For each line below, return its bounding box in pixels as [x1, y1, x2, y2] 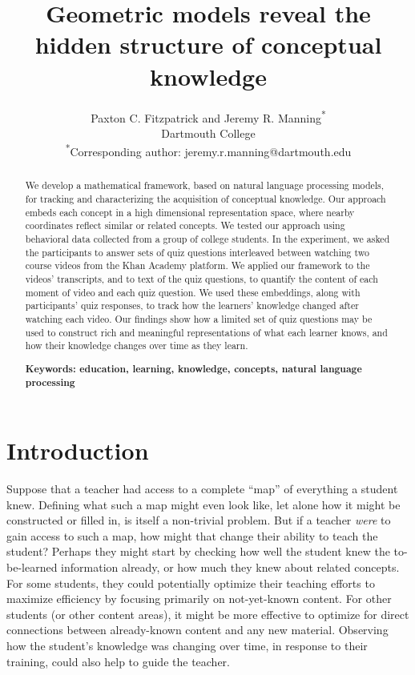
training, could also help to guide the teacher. [6, 653, 231, 669]
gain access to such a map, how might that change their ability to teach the [6, 527, 378, 544]
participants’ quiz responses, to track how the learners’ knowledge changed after [25, 299, 359, 312]
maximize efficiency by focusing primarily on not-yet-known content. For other [6, 590, 392, 607]
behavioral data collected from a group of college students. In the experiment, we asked [25, 232, 390, 246]
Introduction [6, 434, 149, 467]
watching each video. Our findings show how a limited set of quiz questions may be [25, 311, 373, 325]
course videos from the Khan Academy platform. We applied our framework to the [25, 259, 370, 272]
